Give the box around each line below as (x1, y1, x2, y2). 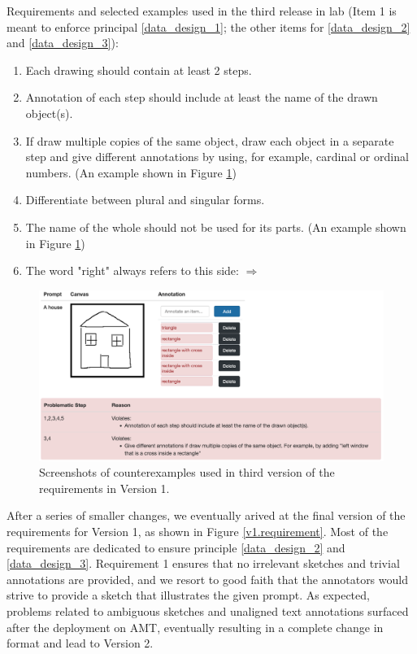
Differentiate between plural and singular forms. (25, 191, 265, 208)
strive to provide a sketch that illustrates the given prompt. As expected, (7, 586, 370, 604)
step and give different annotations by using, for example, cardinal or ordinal (25, 148, 409, 165)
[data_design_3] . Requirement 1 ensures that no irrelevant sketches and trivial (7, 555, 400, 572)
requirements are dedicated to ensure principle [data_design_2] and (7, 538, 345, 556)
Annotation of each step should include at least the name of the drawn (25, 89, 378, 106)
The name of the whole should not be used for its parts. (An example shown (25, 218, 406, 235)
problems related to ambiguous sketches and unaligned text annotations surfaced (7, 602, 409, 619)
